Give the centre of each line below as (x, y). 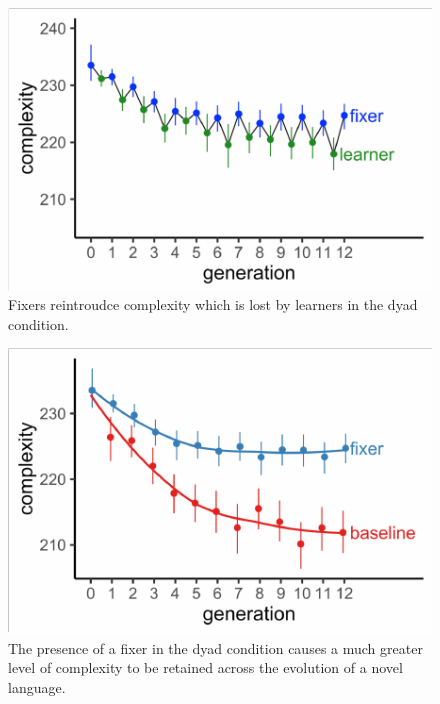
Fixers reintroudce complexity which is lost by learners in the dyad (213, 304)
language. (37, 686)
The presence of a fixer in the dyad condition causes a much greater (215, 647)
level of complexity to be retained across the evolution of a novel (205, 667)
